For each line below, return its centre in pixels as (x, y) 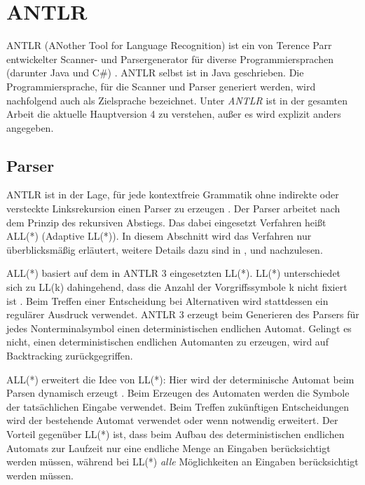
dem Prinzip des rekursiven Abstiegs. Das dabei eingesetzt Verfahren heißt (166, 222)
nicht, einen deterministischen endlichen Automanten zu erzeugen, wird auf (167, 342)
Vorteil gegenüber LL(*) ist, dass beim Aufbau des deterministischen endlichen (175, 433)
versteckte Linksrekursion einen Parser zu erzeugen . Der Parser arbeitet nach (173, 209)
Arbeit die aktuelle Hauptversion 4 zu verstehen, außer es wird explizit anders (174, 114)
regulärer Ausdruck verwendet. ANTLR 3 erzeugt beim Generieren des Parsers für (183, 314)
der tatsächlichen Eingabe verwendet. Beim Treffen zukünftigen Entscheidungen (178, 406)
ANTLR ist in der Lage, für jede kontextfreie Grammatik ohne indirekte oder (173, 194)
